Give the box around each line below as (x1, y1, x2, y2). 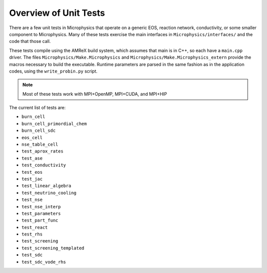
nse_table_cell (21, 142, 59, 148)
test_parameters (21, 210, 61, 216)
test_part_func (21, 218, 59, 223)
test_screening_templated (21, 245, 85, 251)
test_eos (21, 169, 43, 175)
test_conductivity (21, 162, 66, 168)
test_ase (21, 156, 43, 161)
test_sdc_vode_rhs (21, 259, 66, 265)
